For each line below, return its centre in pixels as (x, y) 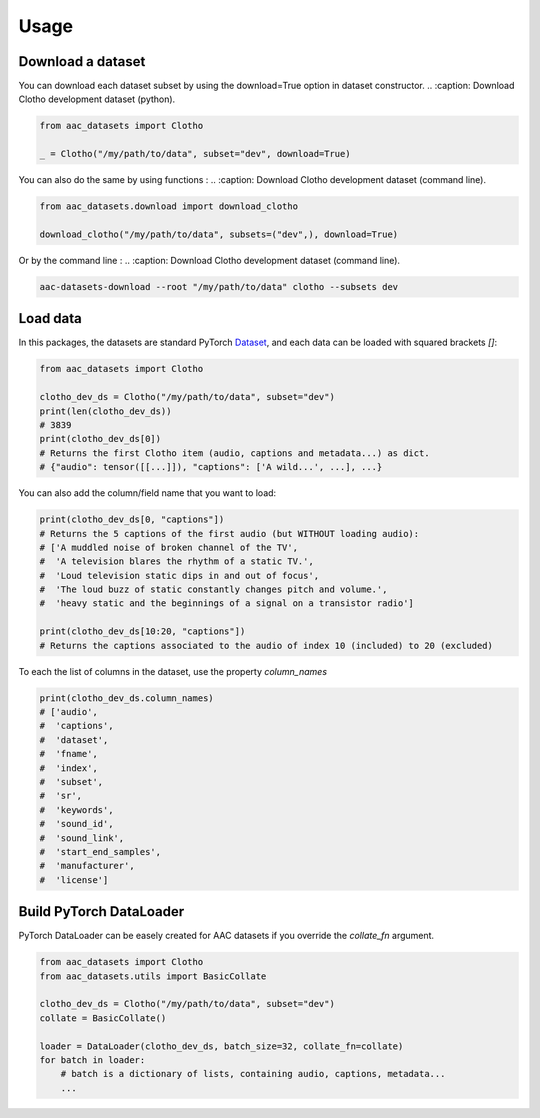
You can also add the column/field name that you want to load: (147, 493)
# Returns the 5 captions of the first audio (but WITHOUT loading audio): (229, 533)
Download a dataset (82, 61)
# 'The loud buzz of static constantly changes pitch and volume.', (213, 589)
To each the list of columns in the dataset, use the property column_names (173, 671)
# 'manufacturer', (87, 866)
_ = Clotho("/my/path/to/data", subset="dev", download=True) (195, 154)
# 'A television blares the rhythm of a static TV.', (176, 561)
